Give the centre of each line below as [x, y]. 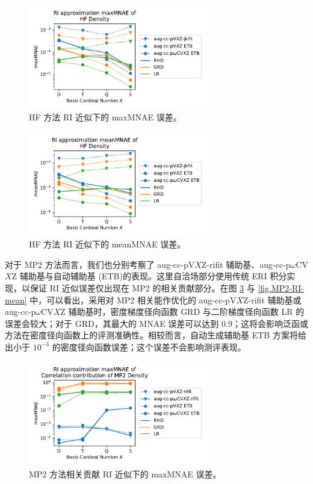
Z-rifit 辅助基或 [272, 299]
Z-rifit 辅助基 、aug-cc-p [246, 264]
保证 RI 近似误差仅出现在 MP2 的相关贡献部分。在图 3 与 [142, 287]
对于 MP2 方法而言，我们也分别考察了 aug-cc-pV [100, 264]
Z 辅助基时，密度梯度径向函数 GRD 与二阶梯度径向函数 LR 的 [182, 312]
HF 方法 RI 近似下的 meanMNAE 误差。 [107, 244]
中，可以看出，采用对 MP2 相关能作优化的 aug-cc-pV [133, 299]
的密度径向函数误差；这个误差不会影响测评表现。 [149, 346]
